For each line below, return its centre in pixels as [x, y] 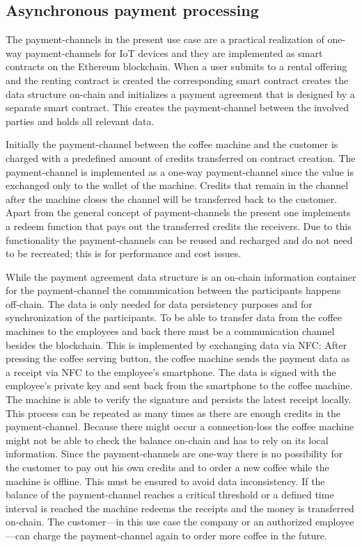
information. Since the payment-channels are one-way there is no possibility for [174, 454]
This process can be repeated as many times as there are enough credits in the [173, 413]
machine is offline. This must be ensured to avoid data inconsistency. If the [165, 481]
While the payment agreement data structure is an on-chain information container [181, 276]
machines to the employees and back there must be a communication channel [170, 331]
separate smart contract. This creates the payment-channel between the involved [178, 107]
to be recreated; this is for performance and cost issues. [124, 253]
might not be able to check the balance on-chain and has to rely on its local [167, 440]
